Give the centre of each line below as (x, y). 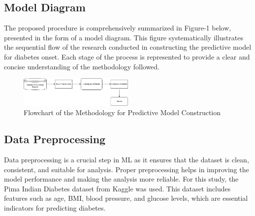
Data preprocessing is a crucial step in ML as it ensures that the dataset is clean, (127, 159)
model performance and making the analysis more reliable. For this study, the (121, 179)
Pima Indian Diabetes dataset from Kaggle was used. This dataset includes (117, 188)
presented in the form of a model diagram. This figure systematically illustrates (124, 37)
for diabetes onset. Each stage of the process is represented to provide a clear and (127, 56)
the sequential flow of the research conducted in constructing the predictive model (128, 47)
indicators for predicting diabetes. (55, 207)
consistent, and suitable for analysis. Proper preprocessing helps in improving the (127, 169)
